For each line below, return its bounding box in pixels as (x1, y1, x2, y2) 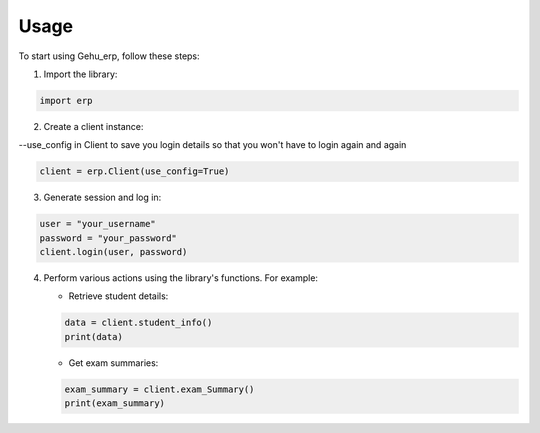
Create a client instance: (43, 120, 144, 132)
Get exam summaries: (68, 356, 159, 369)
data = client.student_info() (64, 317, 213, 329)
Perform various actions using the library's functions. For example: (43, 272, 319, 284)
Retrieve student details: (68, 290, 169, 302)
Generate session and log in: (43, 191, 162, 204)
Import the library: (43, 68, 118, 80)
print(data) (64, 331, 124, 342)
